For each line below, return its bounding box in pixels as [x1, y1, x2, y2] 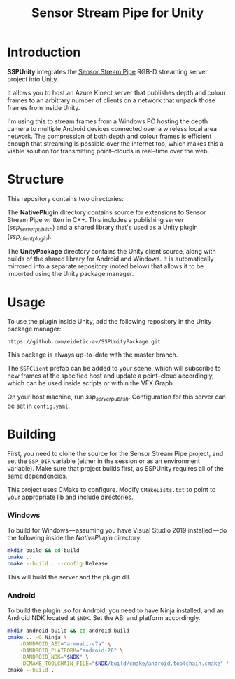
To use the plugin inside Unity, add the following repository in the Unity [7, 317, 212, 326]
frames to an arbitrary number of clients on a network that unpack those [7, 96, 215, 104]
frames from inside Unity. [7, 103, 80, 111]
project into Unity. [7, 75, 59, 83]
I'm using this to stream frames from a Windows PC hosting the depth [7, 117, 208, 125]
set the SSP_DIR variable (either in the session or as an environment [7, 457, 201, 465]
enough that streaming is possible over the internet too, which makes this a [7, 139, 224, 148]
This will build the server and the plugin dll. [7, 573, 131, 582]
